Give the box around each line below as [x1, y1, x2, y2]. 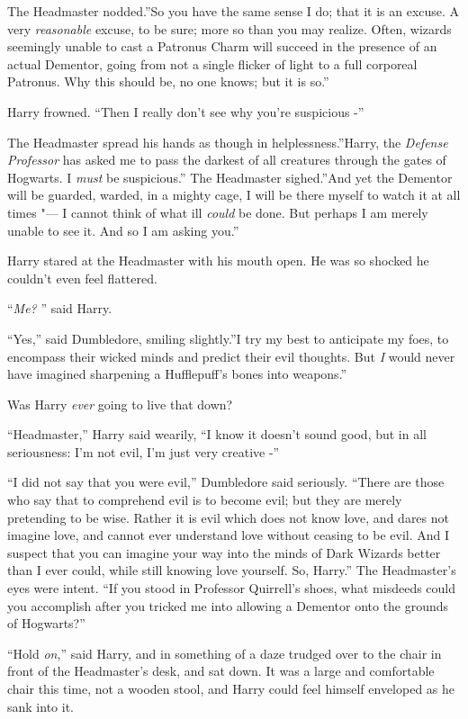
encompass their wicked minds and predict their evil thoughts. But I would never [7, 346, 455, 365]
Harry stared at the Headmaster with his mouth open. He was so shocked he [7, 251, 429, 270]
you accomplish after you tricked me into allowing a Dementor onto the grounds [7, 596, 449, 615]
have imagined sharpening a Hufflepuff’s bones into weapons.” [7, 364, 347, 383]
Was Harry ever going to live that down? [7, 394, 233, 413]
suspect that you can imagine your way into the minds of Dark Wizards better [7, 543, 441, 562]
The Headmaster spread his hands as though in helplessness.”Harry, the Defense [7, 132, 448, 151]
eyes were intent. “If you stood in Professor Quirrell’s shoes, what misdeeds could [7, 579, 456, 598]
